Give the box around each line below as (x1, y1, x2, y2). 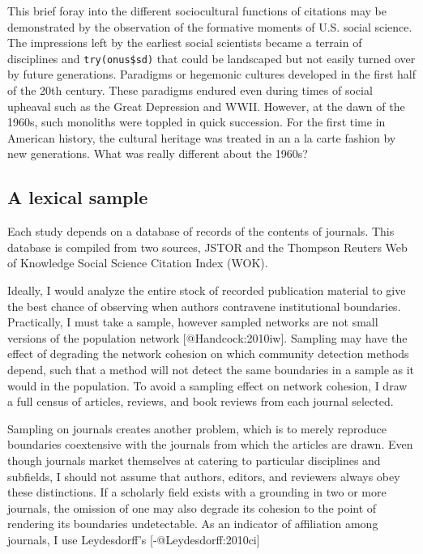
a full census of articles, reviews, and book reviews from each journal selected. (7, 393, 394, 410)
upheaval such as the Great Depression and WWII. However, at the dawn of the (7, 97, 405, 114)
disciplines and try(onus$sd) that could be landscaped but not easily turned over (7, 49, 416, 66)
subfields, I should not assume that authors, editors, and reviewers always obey (7, 467, 400, 484)
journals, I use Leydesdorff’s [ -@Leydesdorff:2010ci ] (7, 531, 260, 548)
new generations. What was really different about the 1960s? (7, 145, 308, 162)
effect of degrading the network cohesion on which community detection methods (7, 345, 409, 362)
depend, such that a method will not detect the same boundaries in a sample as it (7, 360, 415, 377)
